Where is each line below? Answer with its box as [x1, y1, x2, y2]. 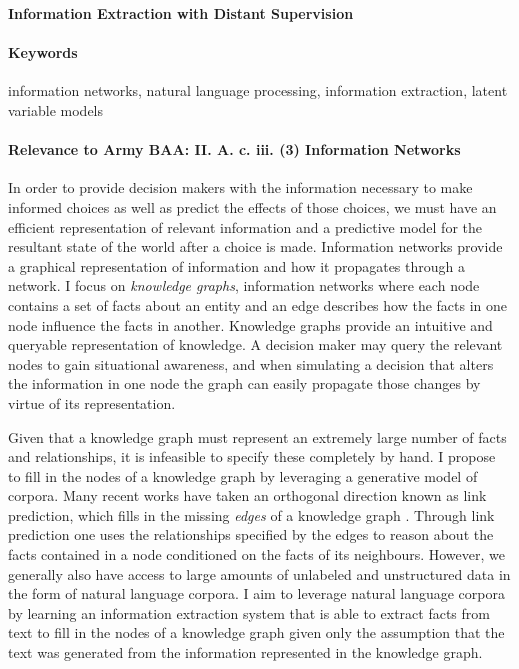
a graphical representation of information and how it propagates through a [8, 255, 466, 276]
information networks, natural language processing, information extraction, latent [8, 80, 508, 101]
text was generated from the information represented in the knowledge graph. [8, 642, 483, 663]
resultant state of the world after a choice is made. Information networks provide [8, 236, 503, 257]
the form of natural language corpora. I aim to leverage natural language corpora [8, 583, 505, 604]
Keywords [8, 42, 78, 63]
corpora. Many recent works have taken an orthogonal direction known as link [8, 485, 487, 506]
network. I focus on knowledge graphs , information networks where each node [8, 275, 480, 296]
